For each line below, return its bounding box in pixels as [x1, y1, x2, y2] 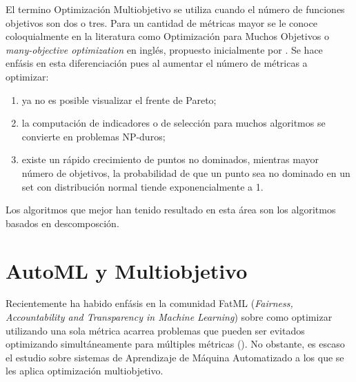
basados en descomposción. [6, 215, 119, 230]
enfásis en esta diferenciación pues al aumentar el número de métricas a [6, 56, 308, 70]
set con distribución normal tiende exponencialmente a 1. [21, 179, 264, 193]
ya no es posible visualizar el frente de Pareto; [21, 92, 217, 107]
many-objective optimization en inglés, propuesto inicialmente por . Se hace [6, 42, 323, 56]
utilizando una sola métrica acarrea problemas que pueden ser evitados [6, 323, 305, 337]
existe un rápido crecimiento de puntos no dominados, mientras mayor [21, 152, 319, 167]
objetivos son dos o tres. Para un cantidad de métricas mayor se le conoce [6, 15, 317, 30]
